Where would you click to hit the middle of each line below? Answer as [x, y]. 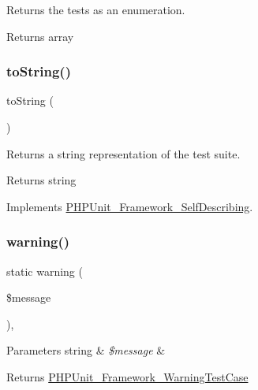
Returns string [41, 180]
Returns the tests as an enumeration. [96, 9]
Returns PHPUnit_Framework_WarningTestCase [127, 376]
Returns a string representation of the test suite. [123, 153]
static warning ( [45, 271]
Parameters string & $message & [86, 350]
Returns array [40, 36]
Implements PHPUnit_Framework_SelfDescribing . [130, 206]
